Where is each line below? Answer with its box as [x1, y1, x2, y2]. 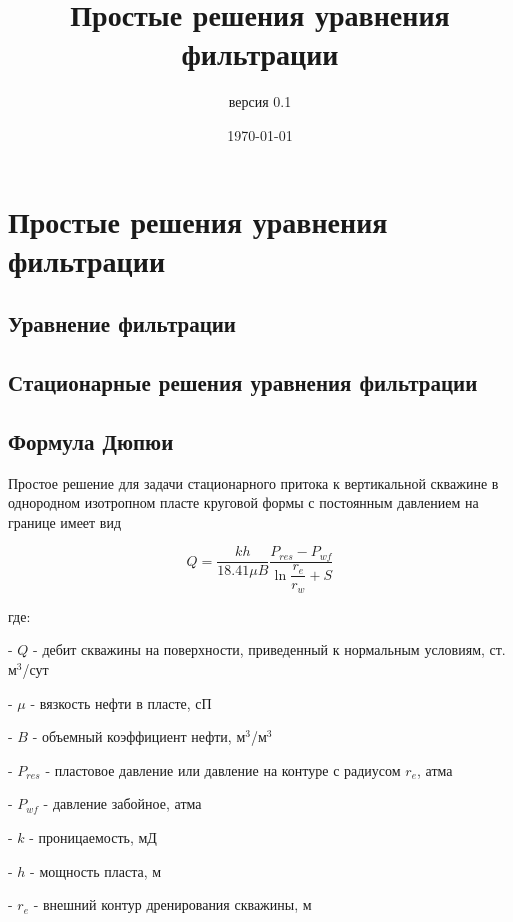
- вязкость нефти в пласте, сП [30, 692, 212, 713]
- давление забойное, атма [43, 793, 202, 814]
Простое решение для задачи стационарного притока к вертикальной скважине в [8, 472, 499, 493]
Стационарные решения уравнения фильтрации [8, 367, 478, 398]
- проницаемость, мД [29, 827, 157, 847]
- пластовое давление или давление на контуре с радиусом [45, 759, 401, 780]
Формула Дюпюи [8, 425, 174, 456]
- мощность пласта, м [30, 860, 162, 881]
